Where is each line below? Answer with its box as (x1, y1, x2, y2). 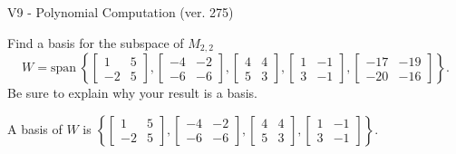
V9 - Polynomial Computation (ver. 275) (7, 3, 234, 21)
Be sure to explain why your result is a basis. (7, 83, 258, 102)
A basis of (7, 119, 63, 138)
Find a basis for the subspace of (7, 33, 184, 52)
